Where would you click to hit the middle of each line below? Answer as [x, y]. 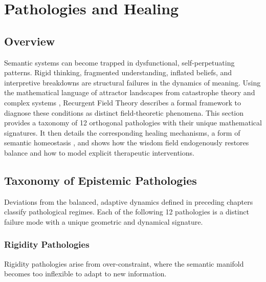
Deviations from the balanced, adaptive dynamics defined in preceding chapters [129, 201]
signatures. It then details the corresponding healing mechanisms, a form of [122, 132]
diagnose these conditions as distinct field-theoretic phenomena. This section [124, 112]
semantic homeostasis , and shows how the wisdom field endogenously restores [127, 143]
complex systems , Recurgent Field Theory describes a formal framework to [123, 102]
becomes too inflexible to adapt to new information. [85, 274]
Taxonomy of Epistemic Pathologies [101, 180]
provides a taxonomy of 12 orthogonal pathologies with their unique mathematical [133, 123]
